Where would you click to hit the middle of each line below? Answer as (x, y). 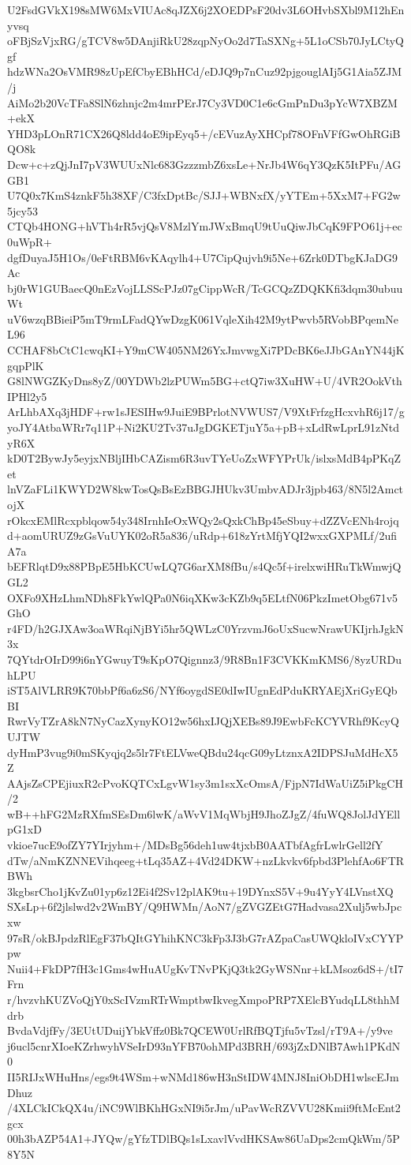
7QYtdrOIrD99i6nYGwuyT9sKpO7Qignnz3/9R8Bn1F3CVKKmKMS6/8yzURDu (205, 659)
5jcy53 (22, 210)
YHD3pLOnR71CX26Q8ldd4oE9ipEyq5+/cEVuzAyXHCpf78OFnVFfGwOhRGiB (204, 133)
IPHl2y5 (27, 396)
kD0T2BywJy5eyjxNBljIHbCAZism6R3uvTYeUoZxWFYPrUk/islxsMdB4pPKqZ (204, 458)
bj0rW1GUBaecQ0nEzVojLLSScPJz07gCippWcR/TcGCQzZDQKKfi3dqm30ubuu (205, 288)
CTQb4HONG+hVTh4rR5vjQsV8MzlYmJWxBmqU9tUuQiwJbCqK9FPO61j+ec (205, 226)
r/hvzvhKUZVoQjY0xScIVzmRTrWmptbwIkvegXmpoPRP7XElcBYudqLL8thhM (204, 999)
